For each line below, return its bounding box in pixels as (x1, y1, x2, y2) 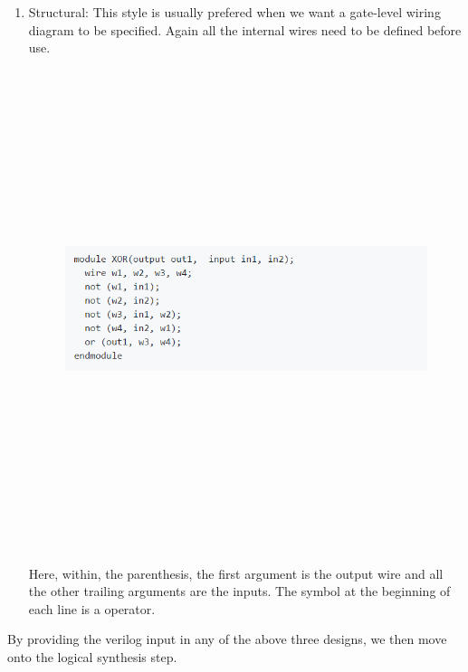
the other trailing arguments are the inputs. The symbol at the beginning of (28, 582, 451, 601)
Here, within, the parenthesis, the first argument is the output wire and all (28, 563, 444, 582)
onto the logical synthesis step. (7, 647, 177, 666)
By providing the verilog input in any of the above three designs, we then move (7, 629, 447, 648)
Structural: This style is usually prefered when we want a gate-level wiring (28, 3, 441, 21)
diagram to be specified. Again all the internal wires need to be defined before (28, 20, 462, 39)
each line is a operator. (28, 599, 156, 618)
